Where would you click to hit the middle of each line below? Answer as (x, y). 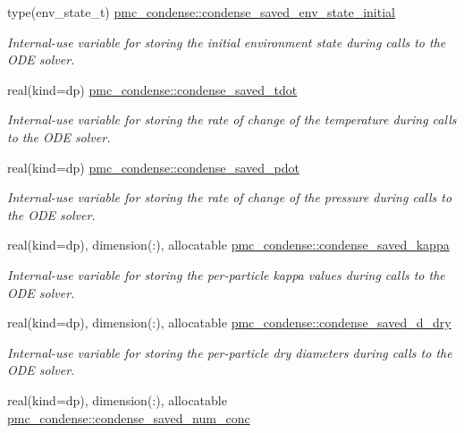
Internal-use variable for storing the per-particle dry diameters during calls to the (230, 352)
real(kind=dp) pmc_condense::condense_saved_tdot (152, 89)
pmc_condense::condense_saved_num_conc (129, 417)
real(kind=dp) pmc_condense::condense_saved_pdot (153, 167)
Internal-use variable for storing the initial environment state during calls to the (227, 42)
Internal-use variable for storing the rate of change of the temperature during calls (232, 119)
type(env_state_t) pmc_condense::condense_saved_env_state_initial (201, 12)
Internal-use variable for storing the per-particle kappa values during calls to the (226, 274)
